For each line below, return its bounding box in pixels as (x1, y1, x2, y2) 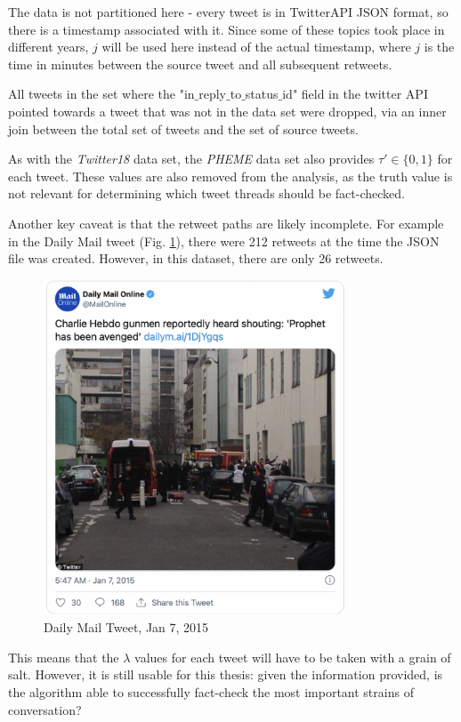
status (245, 84, 279, 103)
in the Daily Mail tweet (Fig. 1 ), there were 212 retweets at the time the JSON (8, 231, 440, 250)
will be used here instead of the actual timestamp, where (101, 37, 411, 56)
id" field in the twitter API (282, 84, 428, 103)
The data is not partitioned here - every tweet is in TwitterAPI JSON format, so (8, 3, 449, 20)
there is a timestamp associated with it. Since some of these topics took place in (8, 20, 445, 38)
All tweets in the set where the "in (8, 84, 195, 103)
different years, (8, 37, 89, 56)
